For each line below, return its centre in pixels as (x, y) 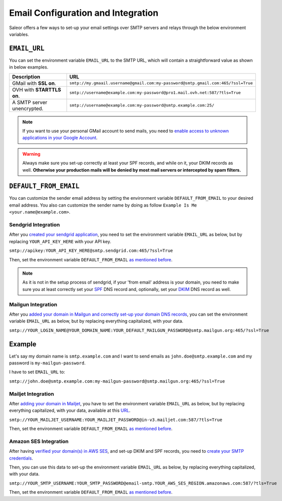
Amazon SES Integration (39, 441)
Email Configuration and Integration (84, 13)
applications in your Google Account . (60, 138)
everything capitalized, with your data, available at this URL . (70, 411)
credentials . (21, 458)
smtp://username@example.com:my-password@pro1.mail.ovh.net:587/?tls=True (155, 93)
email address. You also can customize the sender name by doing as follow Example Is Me (103, 205)
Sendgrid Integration (35, 225)
